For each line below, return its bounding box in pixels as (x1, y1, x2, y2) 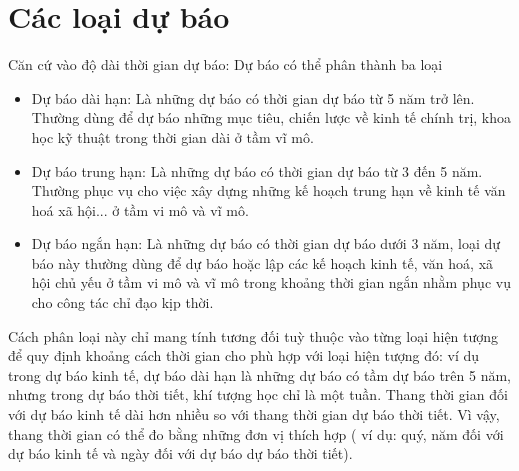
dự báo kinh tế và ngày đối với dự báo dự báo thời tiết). (8, 443, 353, 464)
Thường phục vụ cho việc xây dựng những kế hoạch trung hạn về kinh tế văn (31, 180, 506, 201)
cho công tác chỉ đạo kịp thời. (31, 292, 214, 313)
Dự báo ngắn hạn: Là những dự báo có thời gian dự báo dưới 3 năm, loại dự (31, 233, 501, 254)
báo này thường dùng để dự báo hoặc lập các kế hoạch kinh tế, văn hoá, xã (31, 252, 494, 273)
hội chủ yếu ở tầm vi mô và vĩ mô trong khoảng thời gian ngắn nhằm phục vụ (31, 272, 511, 293)
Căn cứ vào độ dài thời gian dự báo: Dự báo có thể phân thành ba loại (8, 54, 443, 75)
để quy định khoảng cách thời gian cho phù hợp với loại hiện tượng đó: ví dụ (8, 345, 480, 366)
